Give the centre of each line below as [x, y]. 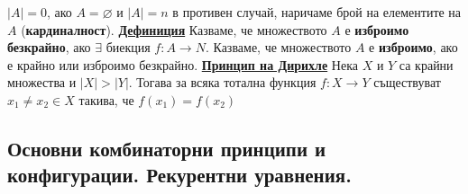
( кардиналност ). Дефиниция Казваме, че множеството [174, 29]
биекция [128, 49]
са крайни [426, 64]
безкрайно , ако [49, 47]
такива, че [106, 99]
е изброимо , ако [413, 47]
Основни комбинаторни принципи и [167, 148]
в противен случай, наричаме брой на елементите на [317, 12]
